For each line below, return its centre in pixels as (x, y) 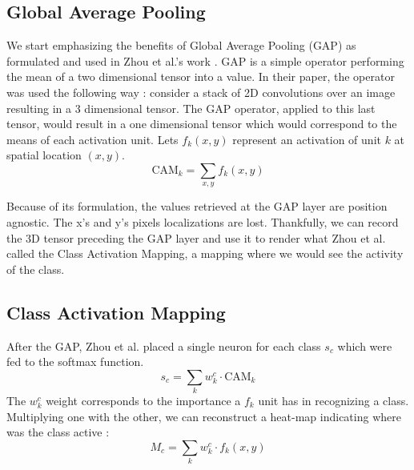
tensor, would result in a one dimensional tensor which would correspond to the (202, 124)
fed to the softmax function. (75, 362)
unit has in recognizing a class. (334, 401)
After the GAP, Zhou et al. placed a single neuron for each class (164, 345)
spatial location (44, 155)
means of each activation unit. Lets (92, 139)
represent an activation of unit (307, 139)
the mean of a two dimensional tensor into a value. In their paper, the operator (201, 76)
